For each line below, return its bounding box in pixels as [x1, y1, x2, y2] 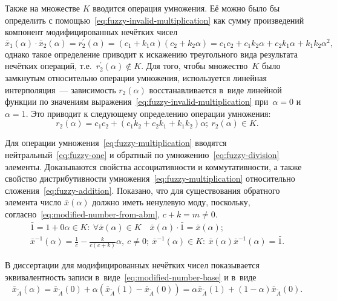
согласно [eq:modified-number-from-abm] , [5, 207, 160, 220]
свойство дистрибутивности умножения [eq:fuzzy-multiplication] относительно [5, 172, 295, 185]
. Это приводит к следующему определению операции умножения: [25, 107, 271, 119]
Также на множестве [5, 2, 80, 14]
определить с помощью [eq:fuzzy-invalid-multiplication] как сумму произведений [5, 13, 304, 26]
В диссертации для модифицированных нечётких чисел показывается [5, 259, 260, 271]
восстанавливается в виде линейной [149, 83, 282, 96]
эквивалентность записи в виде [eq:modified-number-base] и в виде [5, 270, 257, 283]
